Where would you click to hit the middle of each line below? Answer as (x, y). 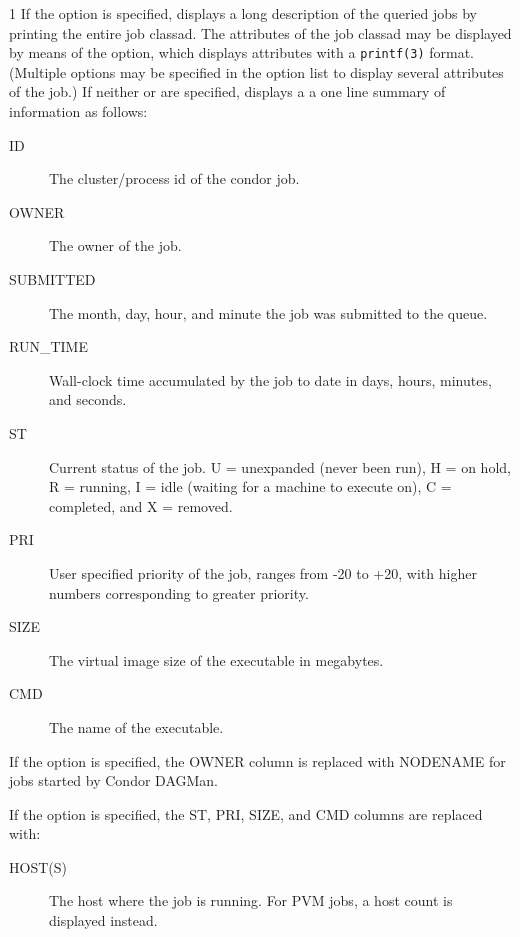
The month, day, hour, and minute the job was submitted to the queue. (268, 312)
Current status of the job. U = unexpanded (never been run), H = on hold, (280, 466)
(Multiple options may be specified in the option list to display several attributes (256, 71)
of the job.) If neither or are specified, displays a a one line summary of (227, 91)
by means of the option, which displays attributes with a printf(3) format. (242, 52)
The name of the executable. (136, 726)
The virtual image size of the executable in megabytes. (216, 659)
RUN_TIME (48, 346)
